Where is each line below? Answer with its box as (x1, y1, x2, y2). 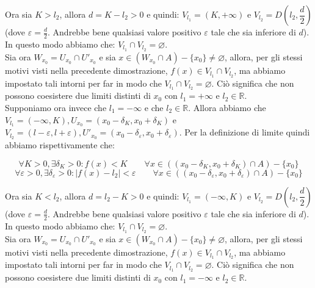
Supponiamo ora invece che (5, 101, 107, 113)
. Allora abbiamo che (188, 101, 266, 113)
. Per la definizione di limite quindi (179, 126, 310, 139)
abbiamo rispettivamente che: (5, 139, 115, 151)
